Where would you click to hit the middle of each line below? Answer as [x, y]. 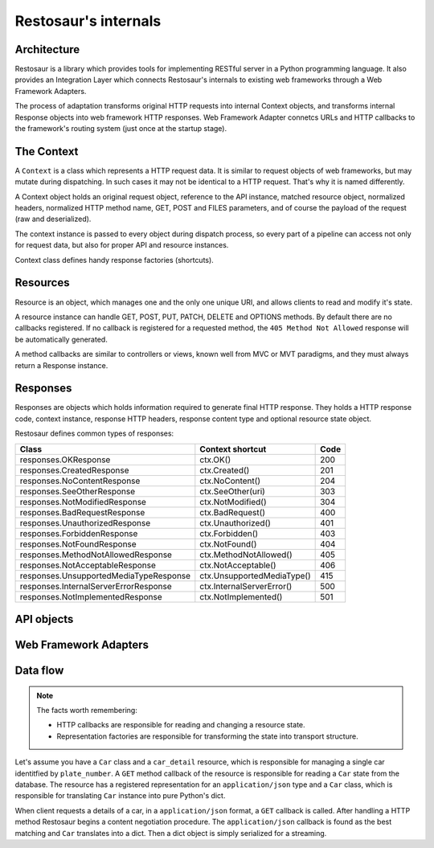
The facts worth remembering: [87, 711]
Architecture [47, 49]
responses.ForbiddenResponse [79, 533]
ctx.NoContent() [230, 481]
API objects [44, 619]
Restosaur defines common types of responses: [94, 433]
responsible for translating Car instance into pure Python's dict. [120, 796]
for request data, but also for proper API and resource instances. [122, 245]
